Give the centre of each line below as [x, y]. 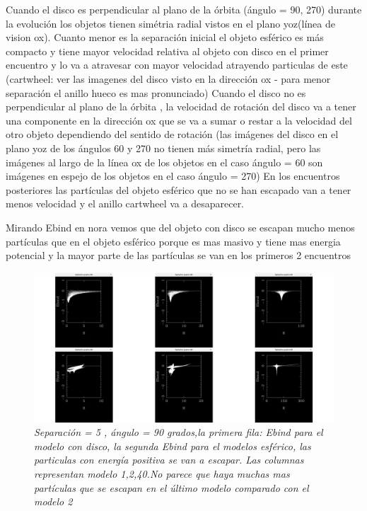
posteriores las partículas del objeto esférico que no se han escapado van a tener [179, 189]
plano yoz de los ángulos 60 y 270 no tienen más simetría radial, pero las [163, 148]
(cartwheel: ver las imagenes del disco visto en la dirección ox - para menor [168, 78]
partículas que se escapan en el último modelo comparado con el [171, 487]
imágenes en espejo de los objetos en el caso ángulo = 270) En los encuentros [173, 176]
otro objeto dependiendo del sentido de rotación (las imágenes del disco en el [172, 134]
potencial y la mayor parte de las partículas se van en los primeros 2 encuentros [178, 255]
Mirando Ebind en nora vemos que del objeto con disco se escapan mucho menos [180, 227]
